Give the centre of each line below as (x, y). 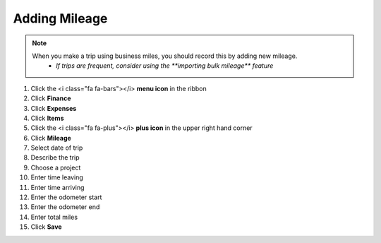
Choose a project (56, 167)
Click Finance (51, 98)
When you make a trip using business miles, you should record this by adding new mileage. (165, 56)
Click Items (47, 118)
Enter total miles (54, 217)
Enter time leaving (57, 177)
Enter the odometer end (65, 207)
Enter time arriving (58, 187)
